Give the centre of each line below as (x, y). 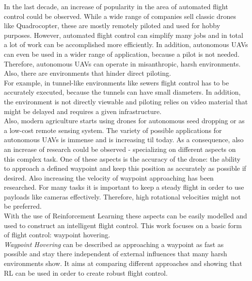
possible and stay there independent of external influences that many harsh (116, 254)
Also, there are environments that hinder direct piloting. (87, 73)
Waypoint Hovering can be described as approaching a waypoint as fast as (114, 244)
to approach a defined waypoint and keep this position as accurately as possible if (125, 168)
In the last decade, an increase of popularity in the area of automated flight (116, 6)
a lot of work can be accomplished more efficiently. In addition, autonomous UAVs (126, 44)
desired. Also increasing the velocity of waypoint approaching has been (109, 177)
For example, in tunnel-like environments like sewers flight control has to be (117, 82)
